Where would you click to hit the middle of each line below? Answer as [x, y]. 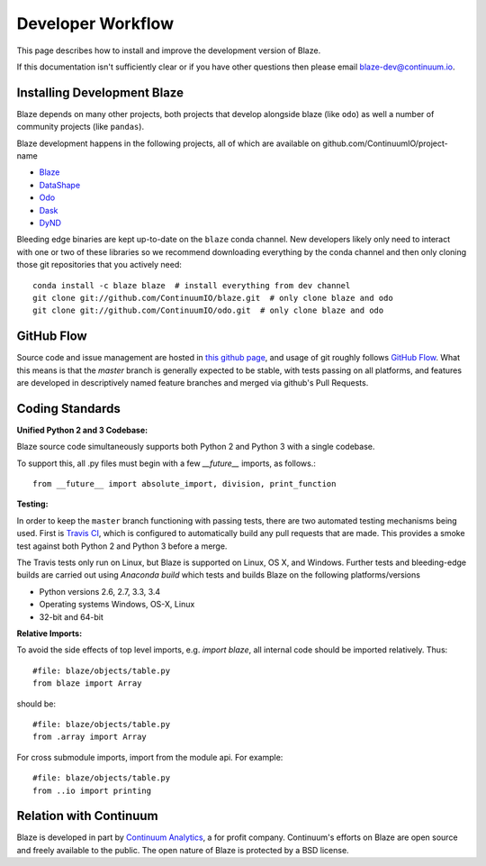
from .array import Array [90, 737]
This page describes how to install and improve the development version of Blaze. [169, 50]
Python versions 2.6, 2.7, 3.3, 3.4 [100, 591]
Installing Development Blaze [100, 92]
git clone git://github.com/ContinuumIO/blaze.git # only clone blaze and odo [213, 298]
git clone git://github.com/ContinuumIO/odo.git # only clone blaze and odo [208, 310]
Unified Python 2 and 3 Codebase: [82, 430]
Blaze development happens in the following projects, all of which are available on [169, 143]
